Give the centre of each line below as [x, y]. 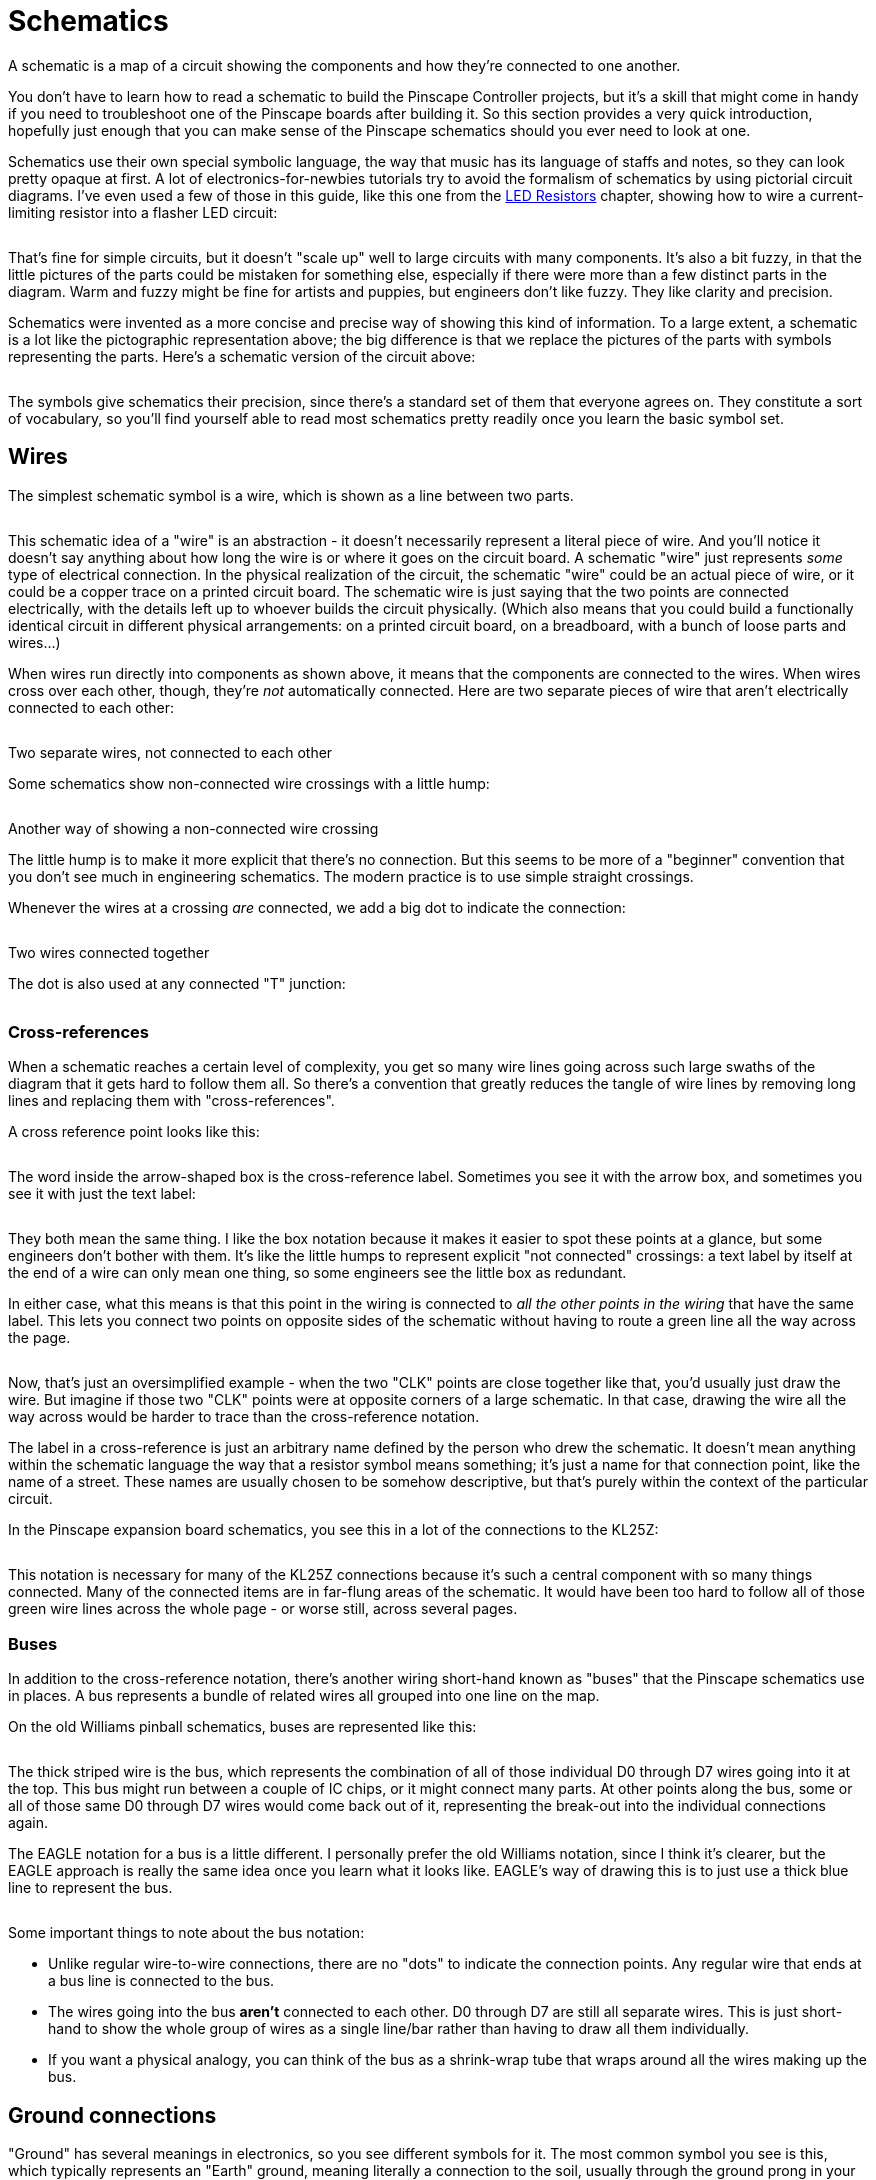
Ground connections [112, 2115]
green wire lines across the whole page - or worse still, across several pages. [263, 1609]
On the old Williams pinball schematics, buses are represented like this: [242, 1727]
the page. [39, 1338]
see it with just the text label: [102, 1194]
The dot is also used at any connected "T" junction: [177, 983]
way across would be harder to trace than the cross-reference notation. [244, 1417]
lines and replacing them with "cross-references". [171, 1101]
